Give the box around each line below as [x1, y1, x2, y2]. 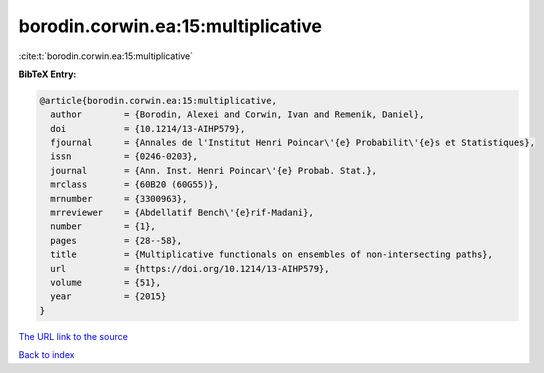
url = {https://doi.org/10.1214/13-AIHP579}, [50, 263, 330, 274]
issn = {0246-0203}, [50, 151, 199, 162]
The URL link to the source [18, 330, 129, 342]
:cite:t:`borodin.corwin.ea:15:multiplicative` [18, 50, 194, 62]
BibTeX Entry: [18, 68, 77, 80]
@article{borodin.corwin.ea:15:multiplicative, [39, 95, 277, 106]
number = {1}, [50, 221, 157, 232]
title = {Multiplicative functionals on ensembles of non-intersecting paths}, [50, 249, 494, 260]
